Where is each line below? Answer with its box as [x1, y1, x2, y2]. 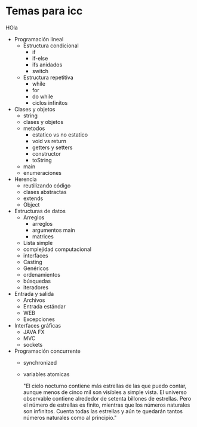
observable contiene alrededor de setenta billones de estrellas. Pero [23, 395, 192, 402]
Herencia [14, 175, 37, 183]
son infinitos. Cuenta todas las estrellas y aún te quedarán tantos [23, 407, 183, 414]
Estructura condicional [23, 42, 79, 49]
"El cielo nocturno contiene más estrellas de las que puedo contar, [23, 382, 187, 389]
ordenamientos [23, 271, 61, 278]
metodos [23, 125, 45, 132]
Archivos [23, 296, 45, 304]
